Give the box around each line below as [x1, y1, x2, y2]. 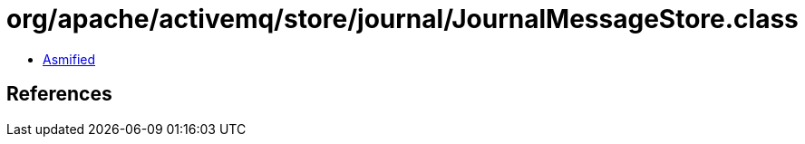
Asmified [43, 51, 96, 67]
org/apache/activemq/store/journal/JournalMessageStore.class [6, 4, 799, 34]
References [6, 82, 112, 106]
